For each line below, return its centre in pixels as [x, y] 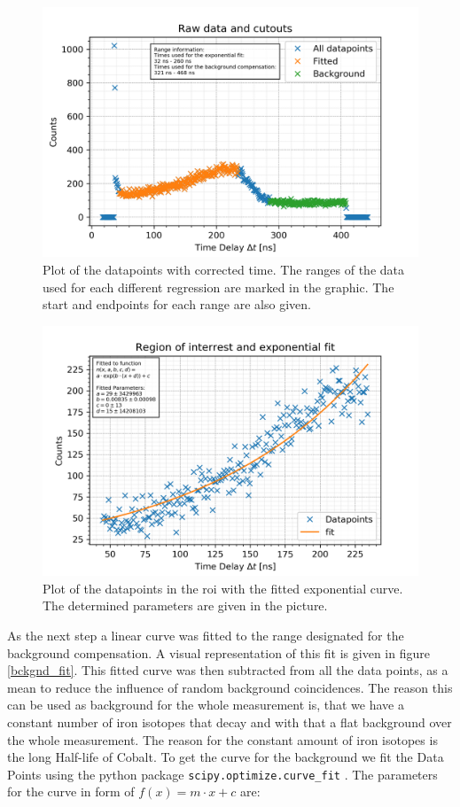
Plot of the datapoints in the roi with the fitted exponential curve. [223, 588]
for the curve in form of [71, 791]
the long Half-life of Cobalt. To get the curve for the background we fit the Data [226, 757]
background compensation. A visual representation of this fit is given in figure [218, 652]
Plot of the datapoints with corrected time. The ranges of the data [224, 269]
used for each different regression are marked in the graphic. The [218, 287]
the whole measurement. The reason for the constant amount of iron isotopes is [222, 739]
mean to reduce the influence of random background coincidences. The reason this [230, 687]
